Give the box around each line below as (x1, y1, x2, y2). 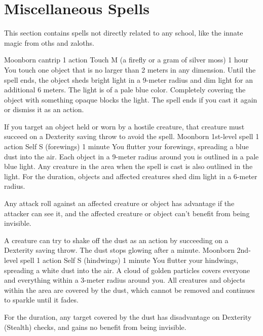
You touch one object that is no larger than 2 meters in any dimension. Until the (4, 64, 256, 75)
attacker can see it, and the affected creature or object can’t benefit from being (4, 208, 250, 218)
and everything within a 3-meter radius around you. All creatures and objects (4, 275, 245, 285)
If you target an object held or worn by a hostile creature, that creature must (4, 121, 245, 131)
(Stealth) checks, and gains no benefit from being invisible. (4, 321, 186, 332)
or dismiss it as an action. (4, 104, 84, 115)
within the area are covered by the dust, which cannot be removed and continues (4, 284, 255, 295)
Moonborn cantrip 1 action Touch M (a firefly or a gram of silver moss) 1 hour (4, 54, 249, 65)
